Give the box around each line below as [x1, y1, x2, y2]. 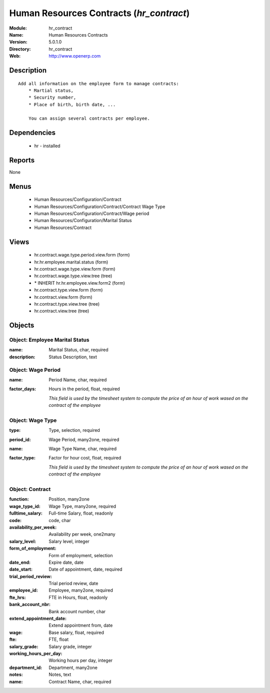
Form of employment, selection [48, 552, 113, 558]
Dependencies [9, 128, 56, 137]
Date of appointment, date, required [48, 566, 122, 572]
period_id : [9, 436, 31, 442]
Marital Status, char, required [48, 347, 108, 353]
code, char [48, 517, 71, 523]
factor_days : [9, 386, 36, 392]
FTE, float [48, 636, 69, 642]
